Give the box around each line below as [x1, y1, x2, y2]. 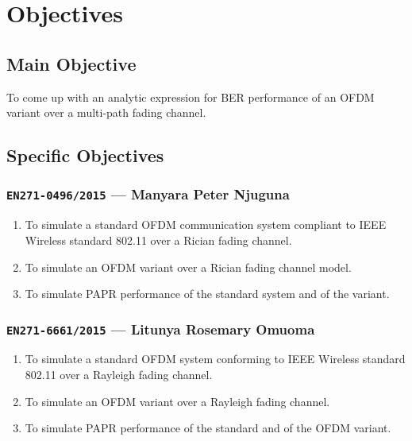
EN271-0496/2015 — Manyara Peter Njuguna [6, 184, 290, 204]
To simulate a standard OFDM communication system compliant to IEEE [25, 216, 387, 233]
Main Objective [6, 51, 137, 75]
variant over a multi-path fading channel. [6, 104, 206, 121]
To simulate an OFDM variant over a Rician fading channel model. [25, 258, 352, 275]
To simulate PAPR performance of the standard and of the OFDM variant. [25, 420, 391, 436]
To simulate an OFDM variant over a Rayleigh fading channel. [25, 393, 330, 409]
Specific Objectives [6, 143, 164, 168]
